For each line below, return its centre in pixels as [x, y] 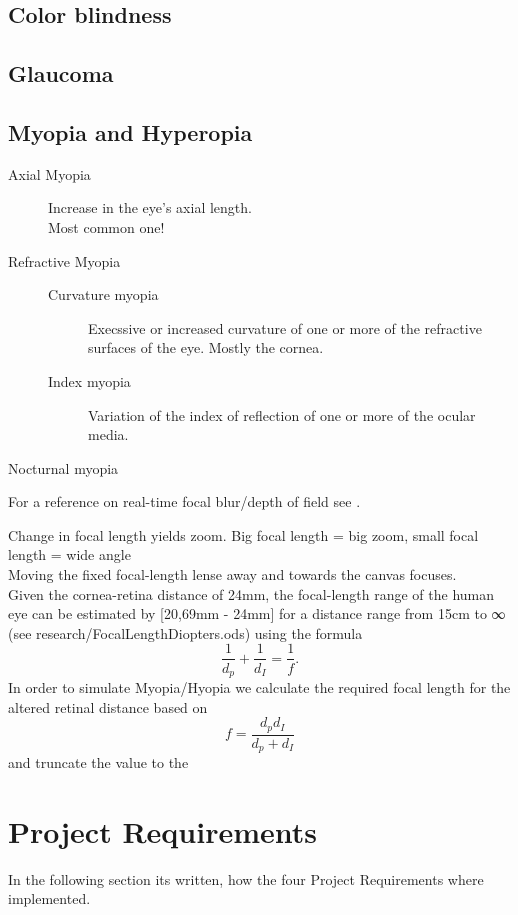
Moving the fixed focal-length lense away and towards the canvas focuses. [232, 574]
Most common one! [106, 226]
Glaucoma [61, 73]
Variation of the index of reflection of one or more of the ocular [282, 414]
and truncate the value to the [98, 762]
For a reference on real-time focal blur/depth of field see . [184, 501]
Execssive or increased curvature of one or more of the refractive [285, 327]
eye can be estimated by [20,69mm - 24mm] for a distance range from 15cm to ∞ [257, 613]
